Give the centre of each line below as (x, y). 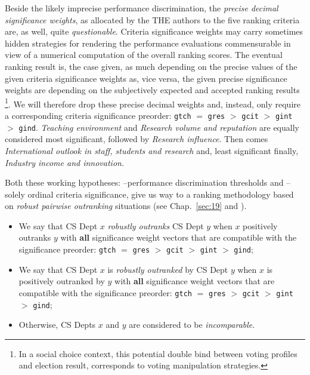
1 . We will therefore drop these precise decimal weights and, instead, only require (153, 103)
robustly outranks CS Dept (156, 225)
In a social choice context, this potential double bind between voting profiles (158, 353)
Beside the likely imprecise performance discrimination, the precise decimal (142, 8)
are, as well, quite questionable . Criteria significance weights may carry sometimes (154, 31)
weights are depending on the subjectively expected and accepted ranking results (152, 90)
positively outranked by (62, 281)
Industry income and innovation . (64, 162)
